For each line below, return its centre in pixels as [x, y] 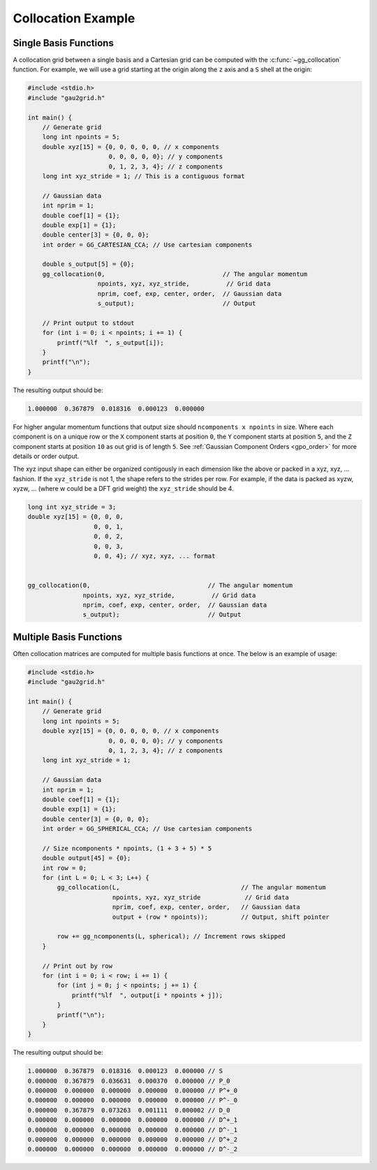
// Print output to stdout [89, 323]
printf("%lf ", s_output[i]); [110, 342]
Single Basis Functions [64, 43]
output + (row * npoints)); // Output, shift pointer [221, 917]
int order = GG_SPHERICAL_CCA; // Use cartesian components [147, 829]
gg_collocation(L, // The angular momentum [191, 887]
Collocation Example [74, 18]
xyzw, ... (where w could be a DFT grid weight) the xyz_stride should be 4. [123, 489]
